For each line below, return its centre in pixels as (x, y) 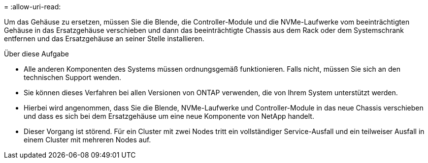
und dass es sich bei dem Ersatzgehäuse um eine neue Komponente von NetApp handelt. (169, 116)
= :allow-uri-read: (33, 7)
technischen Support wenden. (73, 77)
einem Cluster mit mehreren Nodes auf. (87, 140)
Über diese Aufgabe (36, 54)
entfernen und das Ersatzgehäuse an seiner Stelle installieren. (104, 39)
